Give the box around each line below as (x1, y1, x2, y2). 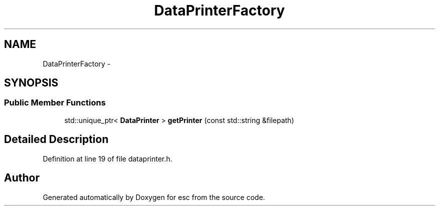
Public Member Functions (4, 97, 106, 108)
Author (4, 171, 40, 184)
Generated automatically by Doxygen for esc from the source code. (43, 192, 265, 201)
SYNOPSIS (4, 76, 59, 89)
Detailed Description (4, 133, 109, 146)
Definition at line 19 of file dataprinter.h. (43, 154, 172, 163)
